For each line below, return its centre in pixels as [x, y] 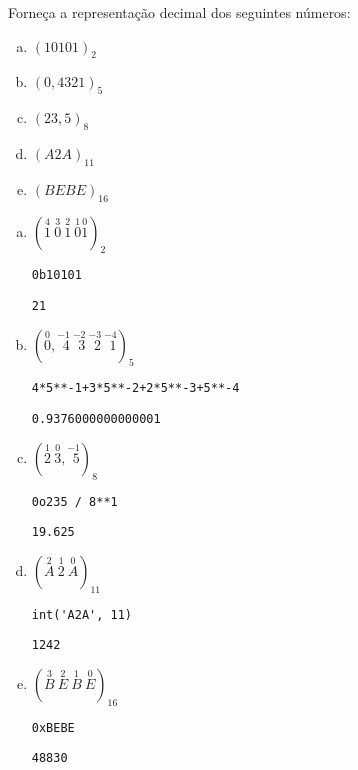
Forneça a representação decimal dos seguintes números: [179, 12]
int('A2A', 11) [82, 614]
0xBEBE [53, 727]
